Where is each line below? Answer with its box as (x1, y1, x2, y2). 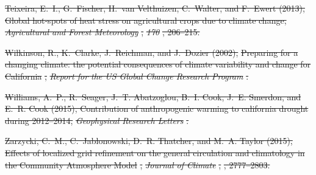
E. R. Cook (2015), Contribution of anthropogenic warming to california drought (5, 102, 309, 115)
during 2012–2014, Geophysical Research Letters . (5, 114, 189, 126)
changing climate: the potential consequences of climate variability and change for (5, 58, 311, 70)
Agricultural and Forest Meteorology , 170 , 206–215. (5, 26, 200, 38)
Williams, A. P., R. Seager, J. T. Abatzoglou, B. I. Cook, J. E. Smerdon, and (5, 90, 301, 103)
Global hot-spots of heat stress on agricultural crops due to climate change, (5, 13, 287, 26)
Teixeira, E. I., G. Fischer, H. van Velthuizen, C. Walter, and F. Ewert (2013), (5, 2, 305, 14)
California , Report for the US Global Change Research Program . (5, 69, 249, 82)
